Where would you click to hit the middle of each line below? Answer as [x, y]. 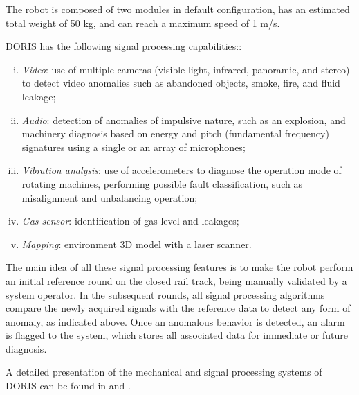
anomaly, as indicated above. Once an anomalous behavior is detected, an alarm [175, 321]
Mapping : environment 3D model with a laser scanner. [137, 244]
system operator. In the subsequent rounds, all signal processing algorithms [165, 294]
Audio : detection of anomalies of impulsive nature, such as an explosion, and [184, 120]
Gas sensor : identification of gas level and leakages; [130, 221]
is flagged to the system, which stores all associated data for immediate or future [177, 335]
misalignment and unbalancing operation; [110, 197]
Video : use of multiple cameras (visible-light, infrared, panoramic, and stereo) [186, 69]
